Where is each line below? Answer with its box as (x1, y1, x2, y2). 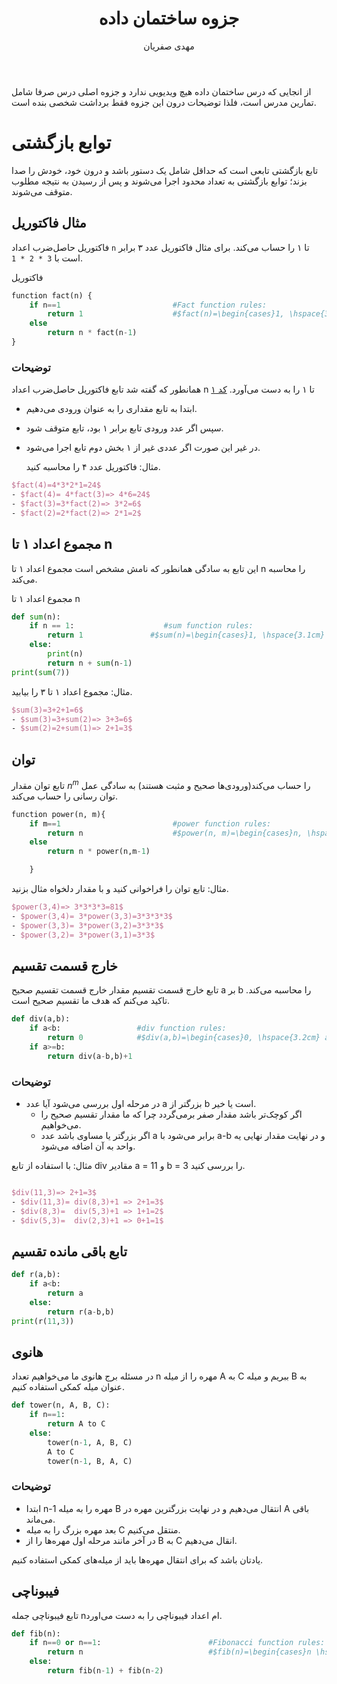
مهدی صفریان (143, 40, 195, 52)
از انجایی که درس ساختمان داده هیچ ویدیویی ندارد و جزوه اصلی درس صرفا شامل (11, 85, 312, 97)
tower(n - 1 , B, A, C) (47, 1456, 133, 1466)
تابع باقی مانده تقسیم (11, 1243, 128, 1260)
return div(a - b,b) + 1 (47, 1051, 133, 1061)
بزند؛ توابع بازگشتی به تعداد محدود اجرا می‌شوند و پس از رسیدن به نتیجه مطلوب (11, 175, 308, 187)
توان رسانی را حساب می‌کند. (11, 790, 119, 802)
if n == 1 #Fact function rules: (29, 300, 268, 310)
